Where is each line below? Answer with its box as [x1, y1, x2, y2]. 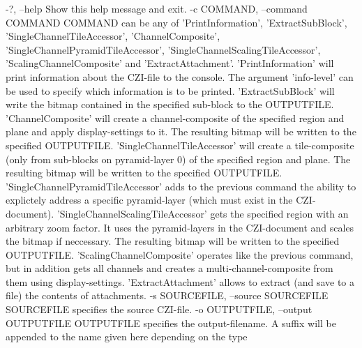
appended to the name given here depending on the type [6, 329, 248, 344]
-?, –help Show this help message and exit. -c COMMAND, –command [6, 1, 308, 15]
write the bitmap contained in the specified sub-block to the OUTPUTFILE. [6, 97, 334, 112]
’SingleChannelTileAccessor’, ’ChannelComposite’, [6, 29, 220, 43]
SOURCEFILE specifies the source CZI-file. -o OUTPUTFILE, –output [6, 302, 312, 317]
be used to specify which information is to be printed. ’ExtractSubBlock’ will [6, 83, 335, 98]
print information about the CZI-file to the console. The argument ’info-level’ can [6, 69, 354, 84]
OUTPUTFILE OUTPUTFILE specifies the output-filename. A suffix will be [6, 315, 336, 330]
